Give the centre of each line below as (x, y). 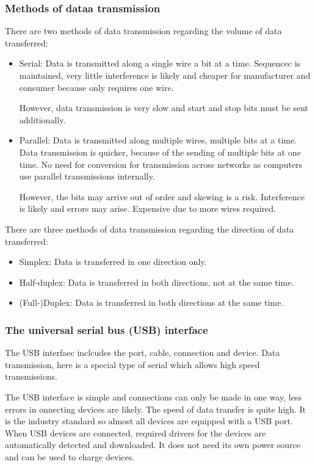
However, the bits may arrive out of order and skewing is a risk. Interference (162, 196)
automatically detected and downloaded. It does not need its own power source (153, 445)
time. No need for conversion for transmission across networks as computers (161, 164)
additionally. (42, 119)
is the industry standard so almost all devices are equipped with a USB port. (149, 421)
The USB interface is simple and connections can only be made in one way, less (153, 396)
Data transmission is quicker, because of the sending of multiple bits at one (160, 152)
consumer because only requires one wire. (96, 87)
